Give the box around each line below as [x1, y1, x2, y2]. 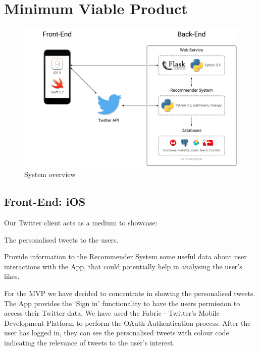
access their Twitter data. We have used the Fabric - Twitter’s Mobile [4, 308, 220, 318]
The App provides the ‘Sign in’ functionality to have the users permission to [4, 298, 240, 308]
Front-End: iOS [4, 194, 86, 209]
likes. [4, 271, 20, 281]
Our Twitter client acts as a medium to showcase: [4, 217, 158, 228]
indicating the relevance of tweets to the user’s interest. [4, 337, 175, 348]
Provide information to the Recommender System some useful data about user [4, 251, 247, 262]
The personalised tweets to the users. [4, 234, 119, 245]
